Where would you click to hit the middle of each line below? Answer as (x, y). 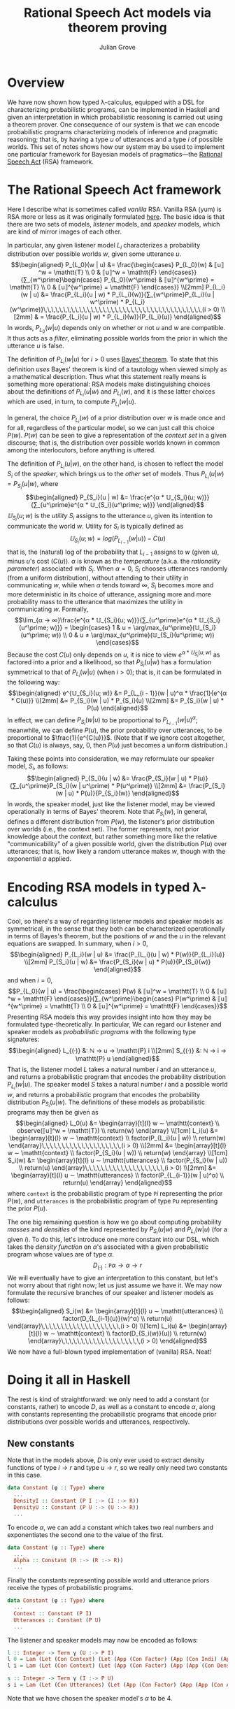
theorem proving (117, 28)
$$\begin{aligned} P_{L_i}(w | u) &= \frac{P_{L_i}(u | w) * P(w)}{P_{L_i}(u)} (117, 954)
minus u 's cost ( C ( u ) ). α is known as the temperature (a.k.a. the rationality (114, 562)
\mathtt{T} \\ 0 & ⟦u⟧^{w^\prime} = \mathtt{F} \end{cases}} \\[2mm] (107, 287)
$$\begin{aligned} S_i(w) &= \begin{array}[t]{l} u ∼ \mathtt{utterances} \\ (117, 1311)
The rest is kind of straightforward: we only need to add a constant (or (108, 1399)
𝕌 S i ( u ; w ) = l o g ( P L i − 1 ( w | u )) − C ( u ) (117, 540)
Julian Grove (117, 47)
